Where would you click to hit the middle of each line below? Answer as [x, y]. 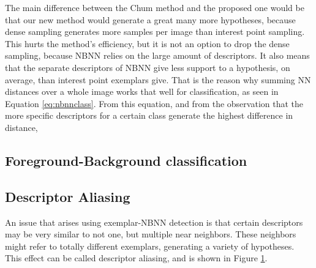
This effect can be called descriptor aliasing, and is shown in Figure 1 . [136, 258]
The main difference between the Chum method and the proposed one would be [155, 7]
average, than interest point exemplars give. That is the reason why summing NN [158, 79]
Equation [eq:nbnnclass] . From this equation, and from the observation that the [154, 103]
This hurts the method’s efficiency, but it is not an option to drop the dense [147, 43]
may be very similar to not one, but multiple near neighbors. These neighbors [151, 234]
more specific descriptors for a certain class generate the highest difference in [149, 115]
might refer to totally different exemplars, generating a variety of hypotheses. [150, 246]
